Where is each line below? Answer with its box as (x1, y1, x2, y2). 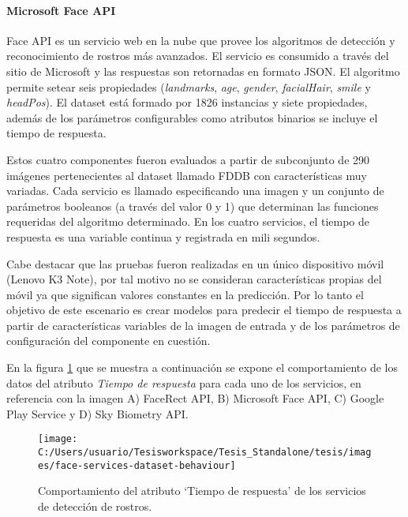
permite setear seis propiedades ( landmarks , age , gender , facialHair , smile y (6, 78, 371, 95)
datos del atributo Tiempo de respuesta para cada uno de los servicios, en (6, 374, 361, 391)
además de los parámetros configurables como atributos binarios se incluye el (6, 109, 378, 126)
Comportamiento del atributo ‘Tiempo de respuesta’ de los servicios (38, 482, 366, 499)
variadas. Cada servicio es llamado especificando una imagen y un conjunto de (6, 182, 384, 199)
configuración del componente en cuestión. (6, 332, 211, 349)
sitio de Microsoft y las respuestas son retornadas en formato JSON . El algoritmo (6, 62, 400, 79)
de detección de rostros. (38, 498, 152, 515)
